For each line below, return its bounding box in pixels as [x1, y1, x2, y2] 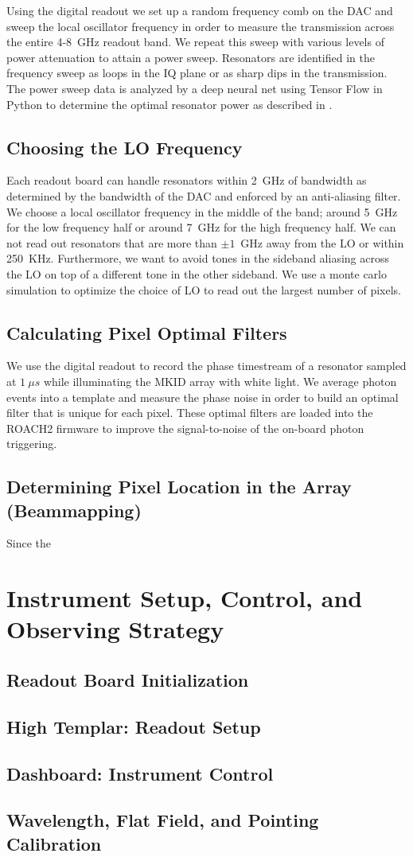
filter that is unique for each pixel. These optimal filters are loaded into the [6, 404, 373, 421]
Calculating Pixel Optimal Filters [6, 320, 287, 345]
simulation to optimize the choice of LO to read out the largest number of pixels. [6, 281, 401, 298]
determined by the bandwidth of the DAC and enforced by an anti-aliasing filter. [6, 187, 401, 204]
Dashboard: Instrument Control [6, 761, 274, 785]
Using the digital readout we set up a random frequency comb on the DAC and [6, 2, 393, 18]
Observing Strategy [6, 613, 224, 645]
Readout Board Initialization [6, 668, 249, 692]
